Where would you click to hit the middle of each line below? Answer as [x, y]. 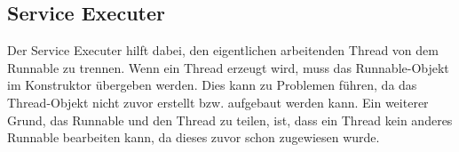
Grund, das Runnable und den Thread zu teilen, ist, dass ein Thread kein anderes [230, 120]
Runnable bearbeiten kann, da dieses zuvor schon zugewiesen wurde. [194, 137]
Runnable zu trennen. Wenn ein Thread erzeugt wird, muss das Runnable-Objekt [228, 67]
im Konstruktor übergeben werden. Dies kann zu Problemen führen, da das [212, 85]
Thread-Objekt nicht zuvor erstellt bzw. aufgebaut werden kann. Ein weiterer [218, 102]
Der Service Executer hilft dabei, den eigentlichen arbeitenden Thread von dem [223, 50]
